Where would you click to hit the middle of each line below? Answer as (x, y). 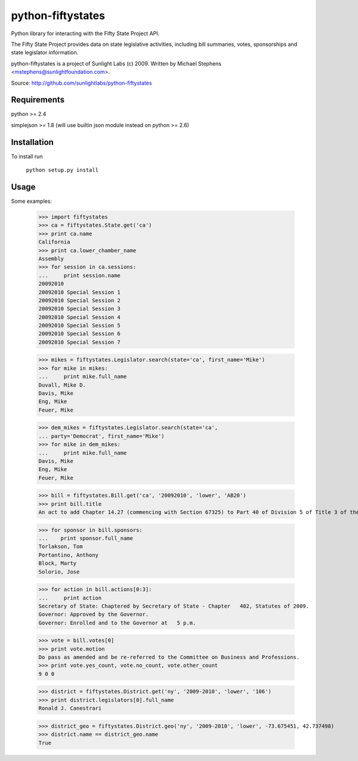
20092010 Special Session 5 (79, 326)
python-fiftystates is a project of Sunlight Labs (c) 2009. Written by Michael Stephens (116, 63)
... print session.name (79, 275)
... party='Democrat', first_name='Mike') (101, 436)
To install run (27, 156)
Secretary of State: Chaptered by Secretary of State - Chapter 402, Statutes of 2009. (174, 606)
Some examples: (31, 201)
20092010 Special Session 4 (79, 317)
